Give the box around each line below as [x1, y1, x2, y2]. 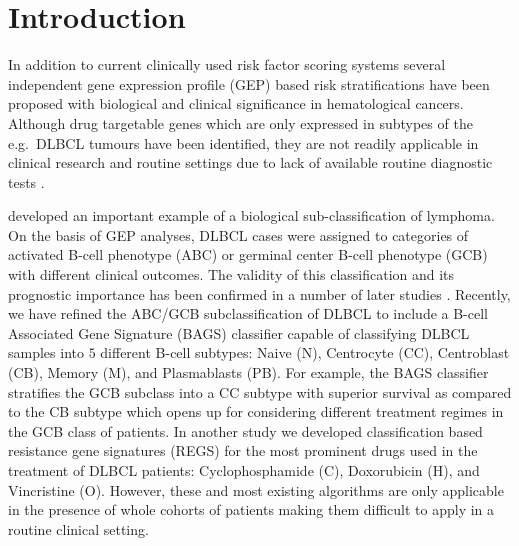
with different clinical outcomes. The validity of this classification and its [8, 264, 455, 285]
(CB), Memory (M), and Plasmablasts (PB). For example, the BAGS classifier [8, 362, 489, 383]
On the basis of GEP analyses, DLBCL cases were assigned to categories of [8, 224, 469, 245]
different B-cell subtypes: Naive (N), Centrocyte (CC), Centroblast [100, 342, 510, 363]
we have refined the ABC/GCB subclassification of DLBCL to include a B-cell [8, 303, 489, 324]
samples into [8, 342, 84, 363]
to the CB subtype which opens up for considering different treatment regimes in [8, 401, 504, 422]
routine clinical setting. [8, 518, 149, 539]
